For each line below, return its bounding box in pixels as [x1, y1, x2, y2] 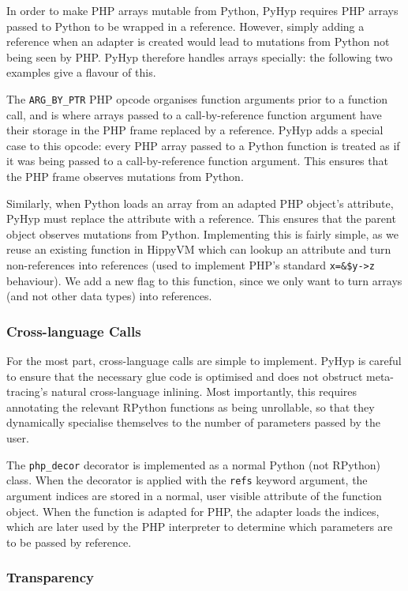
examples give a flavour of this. [6, 64, 156, 81]
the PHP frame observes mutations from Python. [6, 168, 244, 184]
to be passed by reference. [6, 533, 132, 550]
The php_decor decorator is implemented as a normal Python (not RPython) [6, 456, 381, 472]
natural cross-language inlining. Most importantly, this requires [51, 383, 357, 400]
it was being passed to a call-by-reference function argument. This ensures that [6, 152, 388, 169]
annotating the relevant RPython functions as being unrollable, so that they [6, 398, 375, 415]
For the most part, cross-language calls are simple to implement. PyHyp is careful [6, 352, 402, 369]
